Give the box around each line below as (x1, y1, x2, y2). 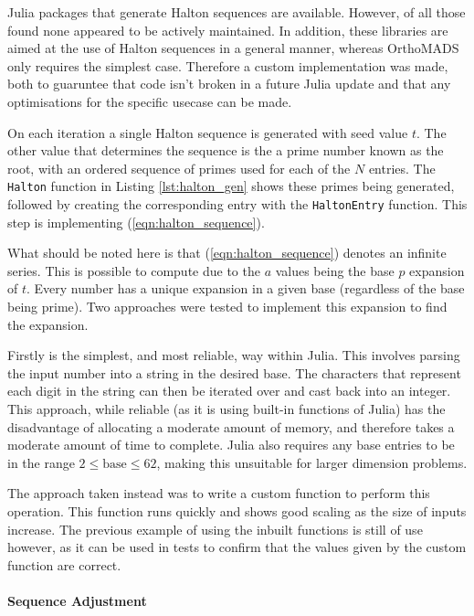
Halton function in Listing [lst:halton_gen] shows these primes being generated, (7, 176, 455, 196)
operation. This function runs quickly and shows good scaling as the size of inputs (7, 501, 467, 520)
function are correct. (7, 555, 121, 574)
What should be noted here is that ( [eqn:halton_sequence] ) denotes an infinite (7, 243, 447, 262)
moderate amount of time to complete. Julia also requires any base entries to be (7, 435, 455, 454)
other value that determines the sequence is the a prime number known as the (7, 141, 444, 160)
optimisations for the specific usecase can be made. (7, 91, 292, 111)
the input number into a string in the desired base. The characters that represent (7, 363, 461, 382)
